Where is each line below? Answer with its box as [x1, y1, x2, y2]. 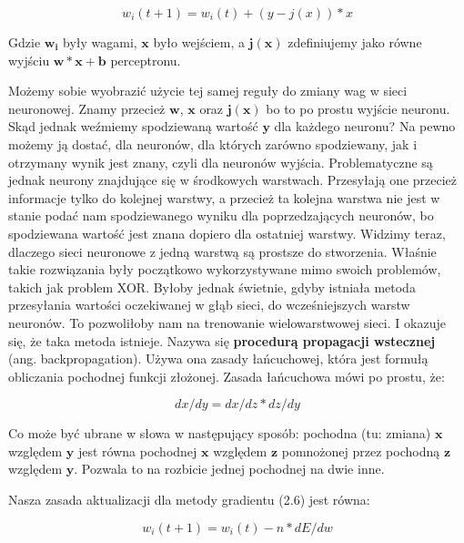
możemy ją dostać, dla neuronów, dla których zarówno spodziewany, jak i [8, 134, 418, 153]
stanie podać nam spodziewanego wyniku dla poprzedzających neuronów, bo [8, 206, 434, 225]
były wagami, [62, 33, 137, 51]
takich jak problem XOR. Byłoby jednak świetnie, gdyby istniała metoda [8, 277, 416, 296]
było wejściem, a [153, 33, 245, 51]
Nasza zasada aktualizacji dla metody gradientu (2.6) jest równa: [8, 490, 370, 509]
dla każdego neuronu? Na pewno [274, 117, 456, 136]
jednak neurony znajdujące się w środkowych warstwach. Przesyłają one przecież [8, 170, 458, 190]
